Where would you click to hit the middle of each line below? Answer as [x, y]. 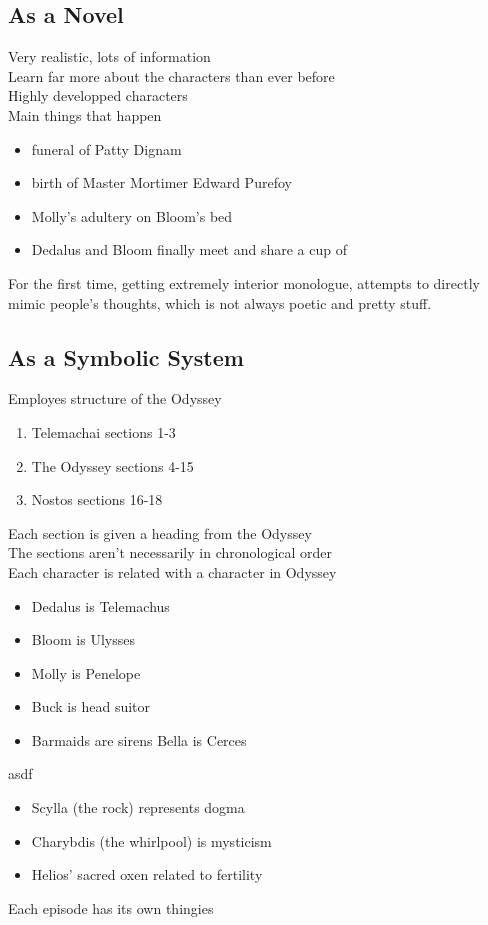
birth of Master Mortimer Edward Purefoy [161, 182]
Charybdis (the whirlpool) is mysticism [151, 840]
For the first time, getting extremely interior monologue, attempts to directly [244, 282]
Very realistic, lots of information [109, 56]
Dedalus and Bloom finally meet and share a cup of [189, 249]
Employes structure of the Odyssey [115, 398]
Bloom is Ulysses [83, 639]
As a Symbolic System [126, 356]
